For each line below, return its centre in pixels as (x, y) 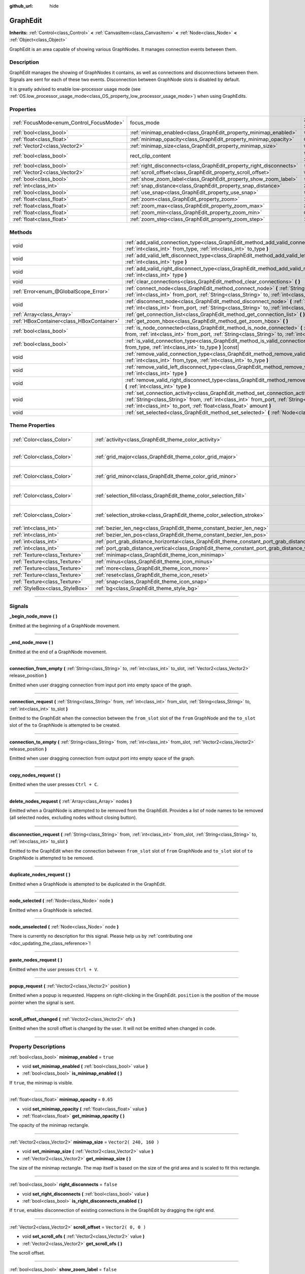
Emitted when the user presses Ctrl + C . (54, 784)
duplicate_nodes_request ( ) (40, 874)
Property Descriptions (37, 1047)
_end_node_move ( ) (31, 643)
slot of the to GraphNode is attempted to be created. (65, 725)
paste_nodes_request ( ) (36, 960)
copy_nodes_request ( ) (35, 775)
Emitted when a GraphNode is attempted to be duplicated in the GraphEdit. (88, 884)
